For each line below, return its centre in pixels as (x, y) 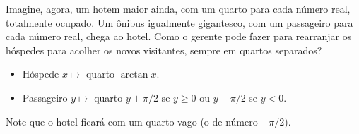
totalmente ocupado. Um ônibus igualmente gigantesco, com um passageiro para (179, 22)
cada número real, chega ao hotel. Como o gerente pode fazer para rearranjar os (179, 36)
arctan (134, 75)
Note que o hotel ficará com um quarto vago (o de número (132, 121)
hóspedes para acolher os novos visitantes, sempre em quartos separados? (164, 50)
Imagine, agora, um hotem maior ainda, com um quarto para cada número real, (178, 8)
